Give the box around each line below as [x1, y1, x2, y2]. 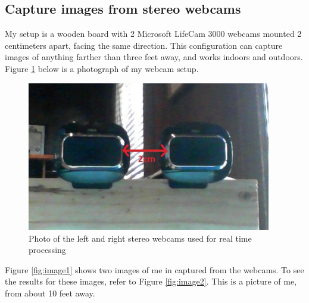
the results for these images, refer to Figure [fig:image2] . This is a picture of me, [5, 275, 297, 288]
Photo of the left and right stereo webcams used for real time [29, 232, 252, 244]
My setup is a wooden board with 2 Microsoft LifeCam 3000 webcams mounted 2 [5, 27, 302, 40]
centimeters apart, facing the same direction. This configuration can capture [5, 39, 283, 51]
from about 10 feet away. [5, 287, 95, 299]
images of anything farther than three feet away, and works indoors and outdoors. [5, 51, 303, 63]
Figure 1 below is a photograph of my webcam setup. [5, 62, 199, 74]
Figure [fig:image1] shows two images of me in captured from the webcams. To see [5, 263, 304, 276]
